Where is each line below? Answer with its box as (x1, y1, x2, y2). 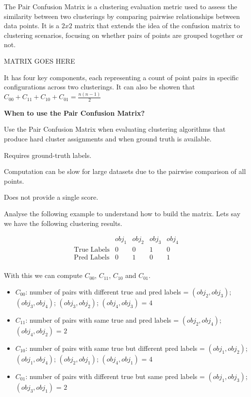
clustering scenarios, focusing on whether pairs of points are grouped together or (4, 30, 243, 40)
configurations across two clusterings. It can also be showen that (4, 82, 195, 92)
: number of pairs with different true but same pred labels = (25, 371, 205, 381)
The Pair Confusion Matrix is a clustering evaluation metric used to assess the (4, 1, 237, 11)
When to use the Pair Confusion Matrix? (4, 107, 145, 118)
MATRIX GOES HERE (4, 55, 75, 66)
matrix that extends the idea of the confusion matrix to (74, 20, 240, 31)
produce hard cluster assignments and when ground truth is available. (4, 134, 212, 144)
